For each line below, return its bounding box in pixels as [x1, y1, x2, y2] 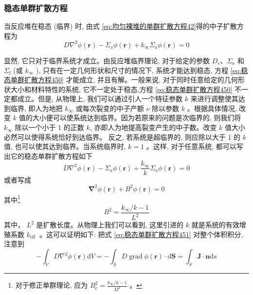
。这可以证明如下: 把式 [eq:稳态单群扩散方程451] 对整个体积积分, [39, 229, 243, 239]
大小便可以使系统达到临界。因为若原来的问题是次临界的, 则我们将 [32, 112, 241, 123]
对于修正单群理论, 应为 [15, 280, 88, 290]
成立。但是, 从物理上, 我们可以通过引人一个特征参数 [17, 93, 183, 104]
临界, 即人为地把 [10, 103, 63, 113]
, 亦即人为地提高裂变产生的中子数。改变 [90, 122, 217, 132]
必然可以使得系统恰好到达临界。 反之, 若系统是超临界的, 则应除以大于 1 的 [4, 131, 241, 142]
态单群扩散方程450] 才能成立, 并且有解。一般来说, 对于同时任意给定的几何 [4, 74, 238, 85]
